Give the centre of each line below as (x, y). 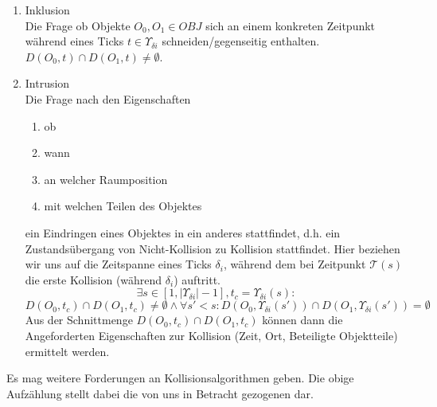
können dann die (302, 320)
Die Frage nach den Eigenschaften (108, 98)
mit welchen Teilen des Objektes (123, 206)
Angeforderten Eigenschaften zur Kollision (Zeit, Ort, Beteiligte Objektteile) (211, 335)
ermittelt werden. (67, 351)
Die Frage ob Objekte (78, 25)
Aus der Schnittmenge (79, 320)
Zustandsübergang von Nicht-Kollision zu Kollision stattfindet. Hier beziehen (213, 248)
